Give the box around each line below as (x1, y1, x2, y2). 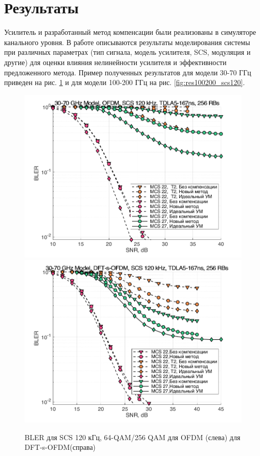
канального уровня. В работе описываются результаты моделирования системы (4, 36, 250, 47)
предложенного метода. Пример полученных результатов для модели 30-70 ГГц (4, 67, 251, 77)
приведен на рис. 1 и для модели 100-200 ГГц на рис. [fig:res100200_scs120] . (4, 77, 245, 88)
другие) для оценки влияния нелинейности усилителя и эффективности (4, 56, 227, 67)
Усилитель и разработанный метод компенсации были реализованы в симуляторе (4, 27, 256, 37)
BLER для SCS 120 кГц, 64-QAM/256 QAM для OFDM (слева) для (25, 431, 241, 442)
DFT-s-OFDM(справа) (25, 442, 96, 452)
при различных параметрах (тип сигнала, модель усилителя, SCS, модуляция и (4, 47, 251, 57)
